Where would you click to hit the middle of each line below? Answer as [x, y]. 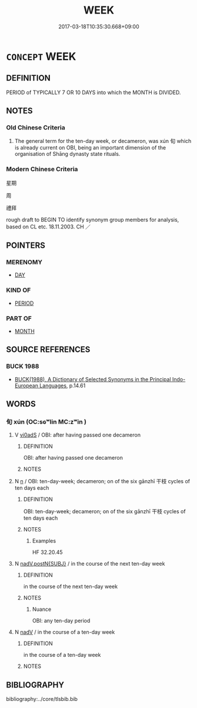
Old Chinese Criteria [36, 128]
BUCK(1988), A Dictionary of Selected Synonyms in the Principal [93, 379]
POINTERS [26, 246]
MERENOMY [24, 262]
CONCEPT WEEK [41, 56]
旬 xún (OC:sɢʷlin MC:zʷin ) [46, 422]
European [26, 385]
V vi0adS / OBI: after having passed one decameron [78, 435]
